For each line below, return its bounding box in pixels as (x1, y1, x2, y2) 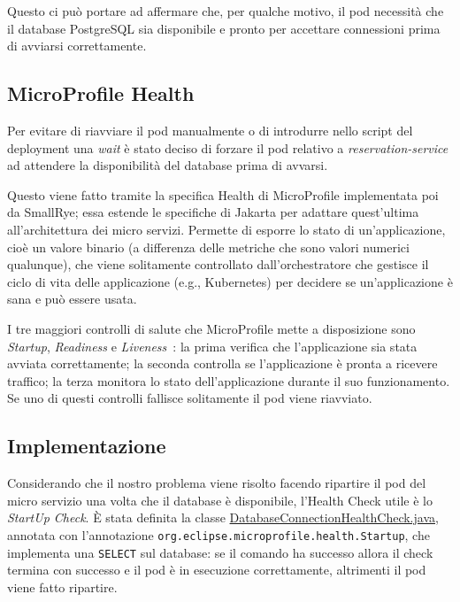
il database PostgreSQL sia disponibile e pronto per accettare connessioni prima (7, 19, 441, 37)
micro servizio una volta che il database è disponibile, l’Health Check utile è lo (7, 490, 433, 509)
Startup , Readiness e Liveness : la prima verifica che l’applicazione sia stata (7, 336, 418, 355)
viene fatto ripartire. (7, 577, 118, 596)
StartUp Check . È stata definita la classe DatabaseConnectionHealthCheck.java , (7, 508, 439, 527)
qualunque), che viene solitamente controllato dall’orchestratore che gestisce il (7, 255, 429, 274)
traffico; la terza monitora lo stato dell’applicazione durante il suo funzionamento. (7, 371, 450, 390)
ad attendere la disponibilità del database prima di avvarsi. (7, 156, 328, 174)
